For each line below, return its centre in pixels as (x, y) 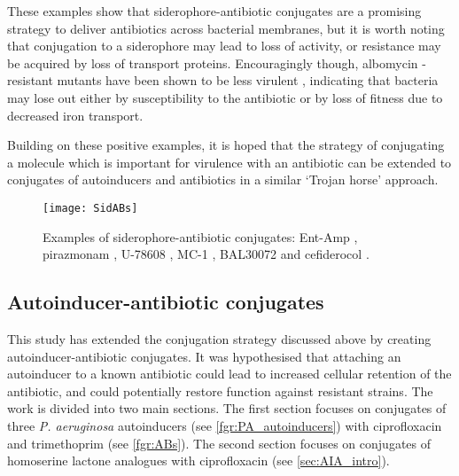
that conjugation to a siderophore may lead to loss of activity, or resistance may (224, 46)
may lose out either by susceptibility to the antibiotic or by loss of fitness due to (225, 97)
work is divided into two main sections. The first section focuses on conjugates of (227, 408)
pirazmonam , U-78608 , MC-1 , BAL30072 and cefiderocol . (206, 254)
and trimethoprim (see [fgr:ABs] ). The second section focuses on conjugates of (219, 443)
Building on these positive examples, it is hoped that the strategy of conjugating (226, 145)
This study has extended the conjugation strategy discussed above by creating (219, 338)
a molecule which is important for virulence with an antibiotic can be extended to (229, 162)
